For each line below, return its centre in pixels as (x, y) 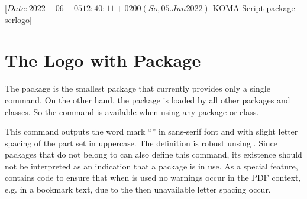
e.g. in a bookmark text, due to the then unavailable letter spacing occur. (138, 189)
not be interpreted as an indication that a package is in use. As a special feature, (151, 166)
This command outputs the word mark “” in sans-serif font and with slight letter (151, 131)
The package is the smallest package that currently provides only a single (138, 88)
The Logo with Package (103, 60)
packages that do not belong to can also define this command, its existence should (153, 154)
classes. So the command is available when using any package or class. (132, 111)
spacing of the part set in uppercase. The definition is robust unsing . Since (141, 143)
